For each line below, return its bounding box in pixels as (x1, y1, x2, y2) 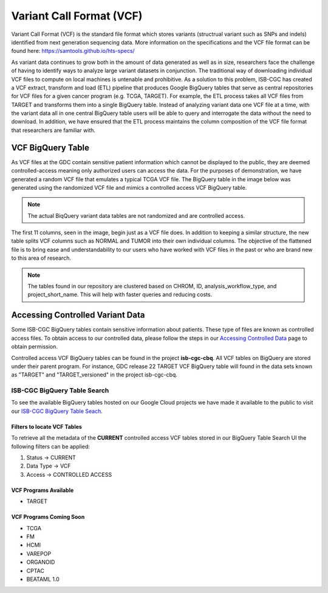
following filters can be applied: (11, 443, 91, 450)
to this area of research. (11, 254, 71, 262)
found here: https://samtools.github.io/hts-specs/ (11, 47, 135, 55)
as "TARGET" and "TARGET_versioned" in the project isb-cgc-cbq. (11, 371, 177, 378)
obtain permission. (11, 343, 58, 350)
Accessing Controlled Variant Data (11, 310, 145, 321)
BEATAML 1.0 (26, 575, 60, 583)
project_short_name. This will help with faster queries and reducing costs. (27, 291, 213, 298)
